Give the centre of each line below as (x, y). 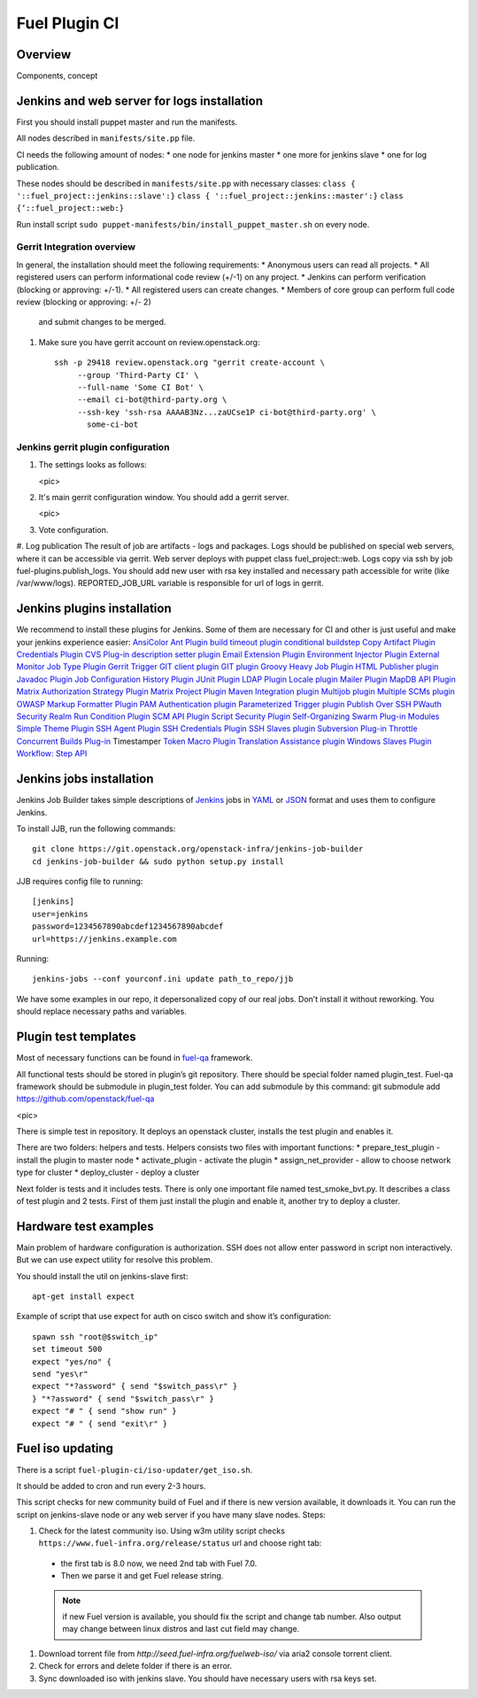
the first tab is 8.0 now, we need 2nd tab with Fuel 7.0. (159, 1563)
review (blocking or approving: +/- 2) (84, 302)
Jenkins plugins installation (94, 609)
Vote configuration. (73, 529)
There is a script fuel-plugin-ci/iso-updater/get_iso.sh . (135, 1470)
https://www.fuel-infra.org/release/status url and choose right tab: (180, 1543)
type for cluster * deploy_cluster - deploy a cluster (108, 1172)
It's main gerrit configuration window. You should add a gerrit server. (164, 498)
